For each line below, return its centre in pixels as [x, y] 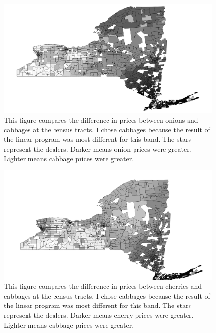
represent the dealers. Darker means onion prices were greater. [98, 148]
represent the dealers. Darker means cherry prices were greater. [99, 315]
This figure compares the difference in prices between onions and [101, 120]
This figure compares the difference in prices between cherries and [103, 286]
